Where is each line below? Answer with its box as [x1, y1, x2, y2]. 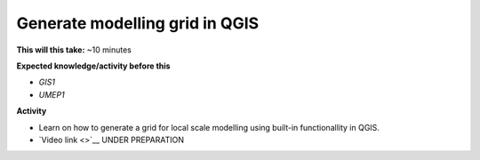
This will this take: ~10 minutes [16, 44, 132, 55]
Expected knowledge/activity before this [16, 60, 171, 71]
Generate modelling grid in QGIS [16, 13, 260, 33]
